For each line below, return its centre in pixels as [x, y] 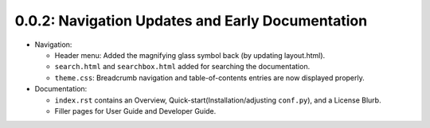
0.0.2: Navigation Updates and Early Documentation [191, 21]
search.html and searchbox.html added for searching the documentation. [182, 67]
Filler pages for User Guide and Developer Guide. [135, 111]
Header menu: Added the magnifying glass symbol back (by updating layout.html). [190, 55]
